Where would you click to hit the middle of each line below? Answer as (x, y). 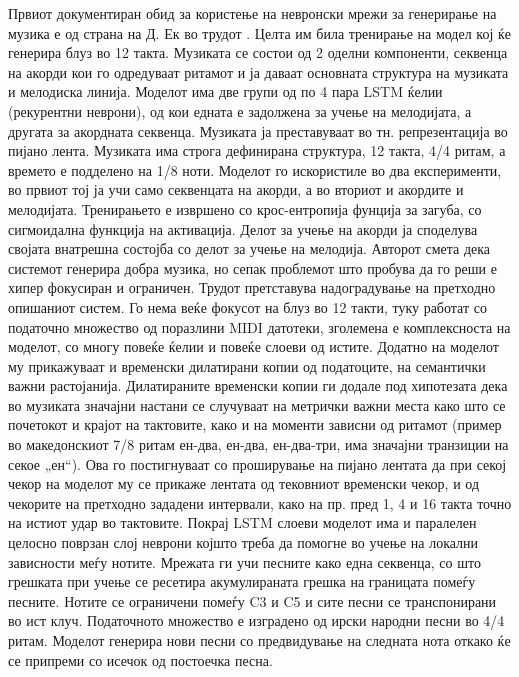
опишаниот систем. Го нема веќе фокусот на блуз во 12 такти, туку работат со (247, 306)
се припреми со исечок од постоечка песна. (140, 659)
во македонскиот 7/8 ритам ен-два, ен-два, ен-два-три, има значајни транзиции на (258, 444)
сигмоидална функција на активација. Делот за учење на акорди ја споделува (243, 228)
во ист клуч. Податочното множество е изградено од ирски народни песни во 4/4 (256, 620)
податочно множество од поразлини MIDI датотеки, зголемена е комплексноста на (259, 326)
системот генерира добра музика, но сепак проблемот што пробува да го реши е (252, 267)
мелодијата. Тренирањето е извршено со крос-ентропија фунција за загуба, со (245, 208)
